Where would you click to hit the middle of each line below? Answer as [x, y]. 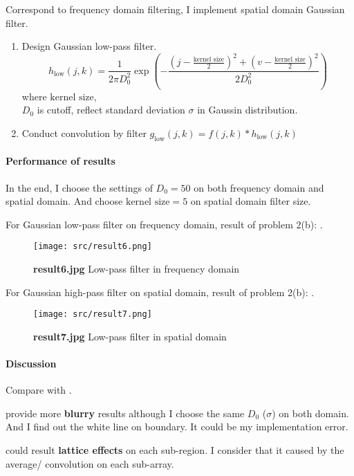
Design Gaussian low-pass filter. [89, 46]
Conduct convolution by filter [84, 132]
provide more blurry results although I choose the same [125, 413]
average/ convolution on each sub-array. [90, 463]
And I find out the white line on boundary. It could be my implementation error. [177, 427]
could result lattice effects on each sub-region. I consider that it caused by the [175, 449]
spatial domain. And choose [64, 201]
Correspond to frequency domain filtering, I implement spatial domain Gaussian [175, 9]
